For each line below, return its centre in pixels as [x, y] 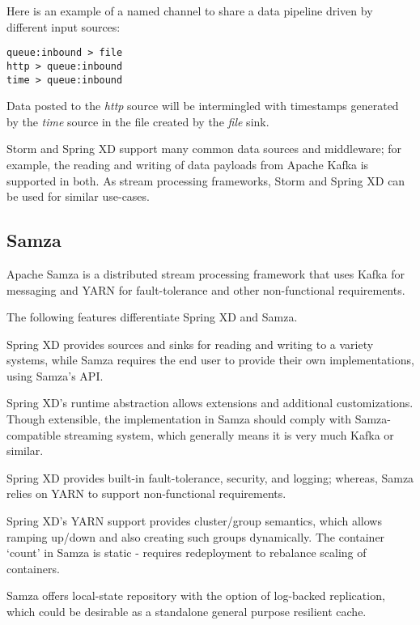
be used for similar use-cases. [78, 196]
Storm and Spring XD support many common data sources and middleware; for [204, 149]
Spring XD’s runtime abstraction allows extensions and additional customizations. [210, 403]
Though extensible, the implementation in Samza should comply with [179, 419]
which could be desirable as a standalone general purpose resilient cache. [187, 612]
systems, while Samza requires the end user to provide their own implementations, [210, 360]
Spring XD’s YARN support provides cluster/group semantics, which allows [194, 521]
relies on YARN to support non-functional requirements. [146, 493]
